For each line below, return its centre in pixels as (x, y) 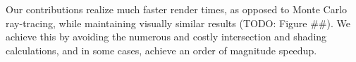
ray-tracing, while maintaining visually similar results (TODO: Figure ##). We (178, 23)
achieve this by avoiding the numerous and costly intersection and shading (166, 37)
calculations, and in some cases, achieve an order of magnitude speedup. (161, 50)
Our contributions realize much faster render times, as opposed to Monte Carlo (177, 9)
